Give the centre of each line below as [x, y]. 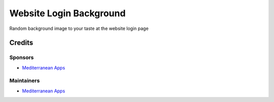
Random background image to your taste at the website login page [79, 28]
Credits [21, 43]
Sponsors [22, 57]
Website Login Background [67, 13]
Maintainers [25, 81]
